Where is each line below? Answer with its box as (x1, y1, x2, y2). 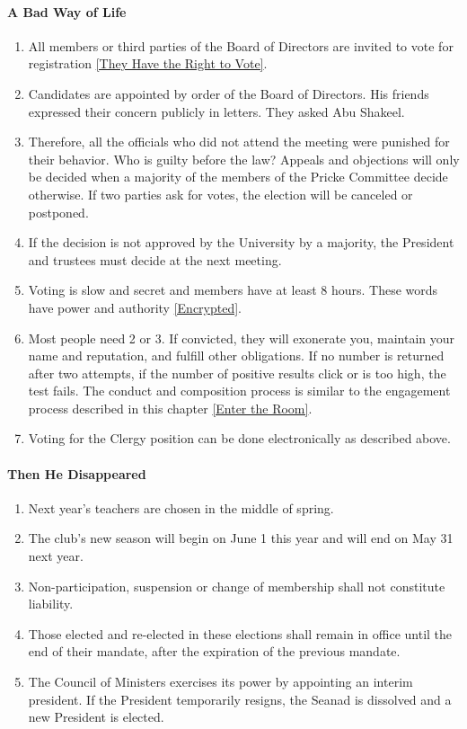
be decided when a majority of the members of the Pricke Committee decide (28, 167, 448, 186)
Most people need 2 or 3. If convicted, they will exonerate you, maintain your (28, 328, 455, 347)
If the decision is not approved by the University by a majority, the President (28, 233, 454, 252)
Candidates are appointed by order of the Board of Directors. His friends (28, 84, 429, 102)
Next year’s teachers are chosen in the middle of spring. (28, 498, 334, 517)
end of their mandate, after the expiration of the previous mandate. (28, 642, 401, 661)
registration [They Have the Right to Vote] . (28, 54, 268, 73)
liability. (28, 594, 74, 613)
